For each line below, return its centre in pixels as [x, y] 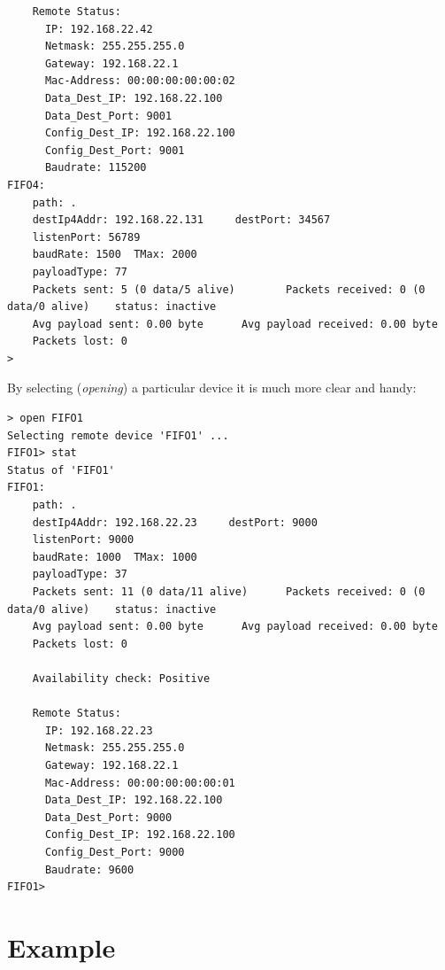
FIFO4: [26, 185]
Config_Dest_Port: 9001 [115, 150]
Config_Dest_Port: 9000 [115, 852]
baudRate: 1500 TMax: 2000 [115, 255]
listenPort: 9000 [83, 540]
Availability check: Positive [121, 678]
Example [61, 947]
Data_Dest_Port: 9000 [108, 817]
